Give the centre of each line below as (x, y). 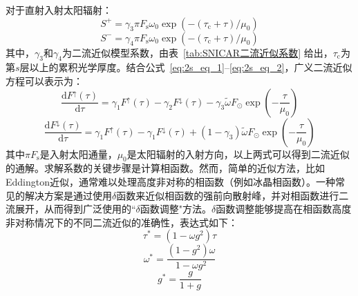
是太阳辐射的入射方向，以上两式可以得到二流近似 (238, 154)
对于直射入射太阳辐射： (59, 10)
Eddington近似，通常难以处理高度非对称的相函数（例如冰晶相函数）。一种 (171, 181)
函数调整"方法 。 (176, 209)
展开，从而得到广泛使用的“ (75, 209)
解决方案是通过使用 (68, 195)
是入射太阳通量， (78, 154)
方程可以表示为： (44, 80)
